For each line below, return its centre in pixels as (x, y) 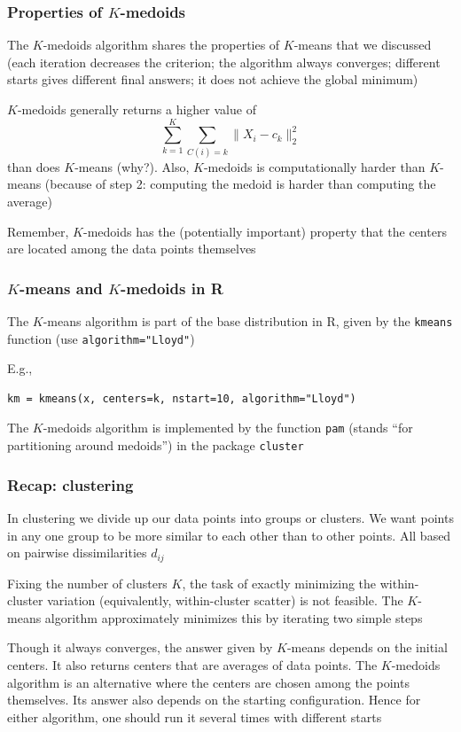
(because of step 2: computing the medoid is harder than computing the (240, 184)
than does (34, 166)
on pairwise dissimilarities (77, 553)
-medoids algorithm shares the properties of (161, 45)
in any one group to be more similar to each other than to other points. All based (229, 535)
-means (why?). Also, (132, 166)
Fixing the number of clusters (87, 583)
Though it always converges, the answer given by (140, 647)
